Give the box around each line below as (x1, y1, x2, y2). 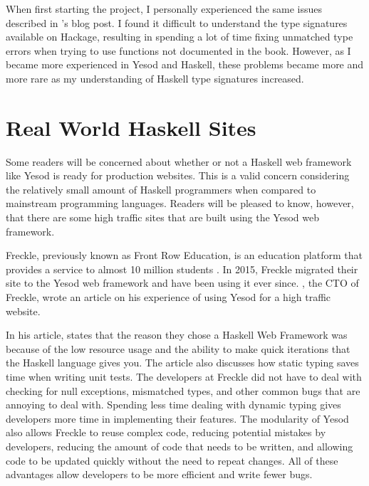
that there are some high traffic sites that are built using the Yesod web (6, 210, 319, 225)
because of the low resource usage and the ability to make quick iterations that (6, 341, 350, 356)
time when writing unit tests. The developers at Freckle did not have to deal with (6, 369, 362, 384)
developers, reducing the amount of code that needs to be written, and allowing (6, 438, 353, 453)
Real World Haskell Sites (6, 112, 256, 142)
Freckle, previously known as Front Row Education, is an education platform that (6, 248, 363, 263)
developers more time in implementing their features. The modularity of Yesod (6, 411, 349, 426)
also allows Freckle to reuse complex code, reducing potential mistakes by (6, 425, 326, 440)
